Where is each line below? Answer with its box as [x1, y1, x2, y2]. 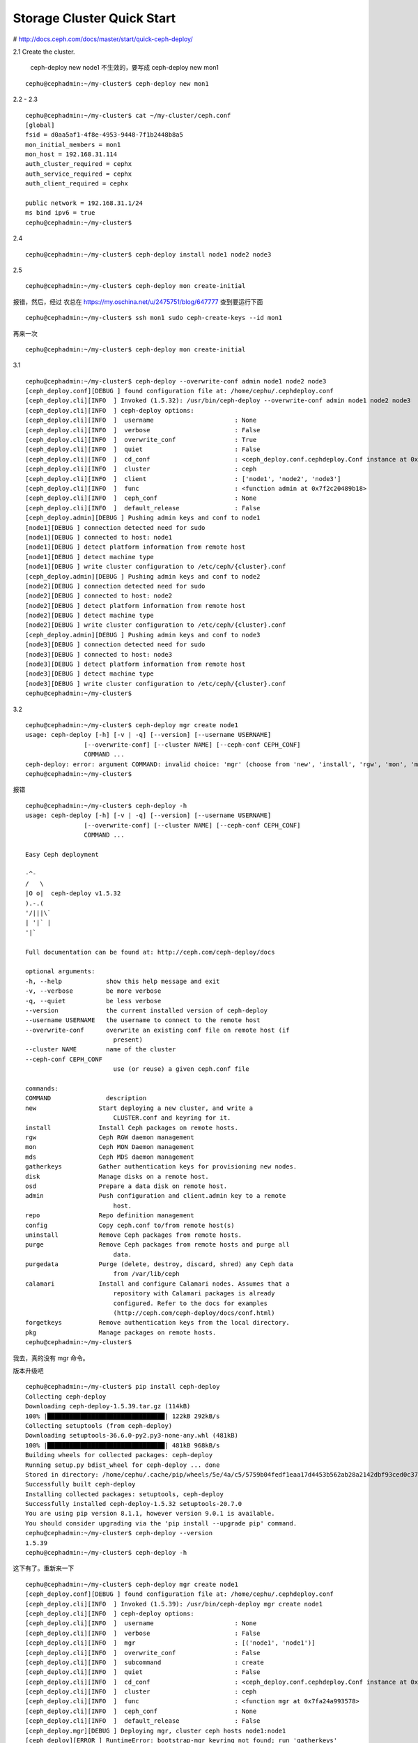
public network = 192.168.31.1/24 [25, 199, 143, 207]
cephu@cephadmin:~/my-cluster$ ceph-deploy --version [25, 1529, 212, 1537]
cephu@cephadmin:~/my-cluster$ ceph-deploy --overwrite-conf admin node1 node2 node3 [25, 377, 327, 385]
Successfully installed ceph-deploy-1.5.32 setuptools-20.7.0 [25, 1500, 242, 1508]
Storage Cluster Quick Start [13, 10, 176, 26]
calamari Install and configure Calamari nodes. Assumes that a [25, 1279, 290, 1288]
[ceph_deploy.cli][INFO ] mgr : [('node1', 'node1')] [25, 1639, 316, 1647]
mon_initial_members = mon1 [25, 140, 121, 149]
